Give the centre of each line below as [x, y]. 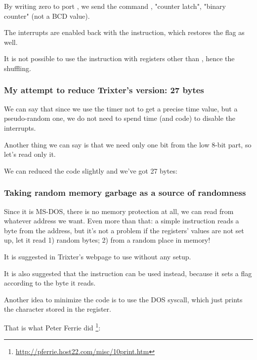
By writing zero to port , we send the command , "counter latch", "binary [115, 6]
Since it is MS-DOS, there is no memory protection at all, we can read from [119, 211]
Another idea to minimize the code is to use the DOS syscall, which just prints [123, 299]
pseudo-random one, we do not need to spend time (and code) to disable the [120, 118]
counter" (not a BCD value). [47, 16]
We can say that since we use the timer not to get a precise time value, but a [121, 108]
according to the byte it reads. [50, 283]
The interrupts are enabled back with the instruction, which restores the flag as [124, 32]
